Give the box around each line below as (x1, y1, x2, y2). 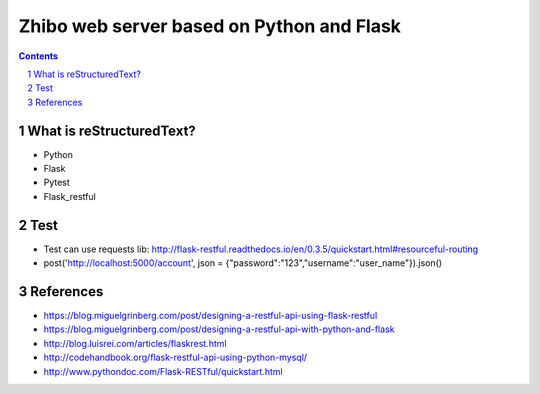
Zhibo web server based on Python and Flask (18, 15, 402, 37)
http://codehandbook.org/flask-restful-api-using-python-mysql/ (43, 351, 308, 364)
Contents (18, 50, 59, 62)
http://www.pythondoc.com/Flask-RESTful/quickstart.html (43, 365, 284, 377)
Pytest (43, 176, 70, 189)
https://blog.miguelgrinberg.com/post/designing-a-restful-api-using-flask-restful (43, 310, 378, 321)
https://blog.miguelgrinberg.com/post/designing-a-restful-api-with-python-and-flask (43, 323, 395, 335)
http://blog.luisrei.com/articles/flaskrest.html (43, 337, 227, 349)
